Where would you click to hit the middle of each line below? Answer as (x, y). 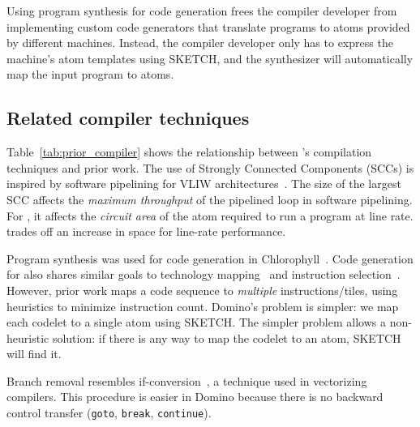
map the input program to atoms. (90, 74)
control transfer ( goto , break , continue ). (109, 413)
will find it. (34, 354)
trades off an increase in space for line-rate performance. (146, 231)
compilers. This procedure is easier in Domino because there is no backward (195, 397)
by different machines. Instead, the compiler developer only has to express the (200, 43)
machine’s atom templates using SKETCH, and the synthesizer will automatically (210, 58)
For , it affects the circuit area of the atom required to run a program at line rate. (210, 215)
